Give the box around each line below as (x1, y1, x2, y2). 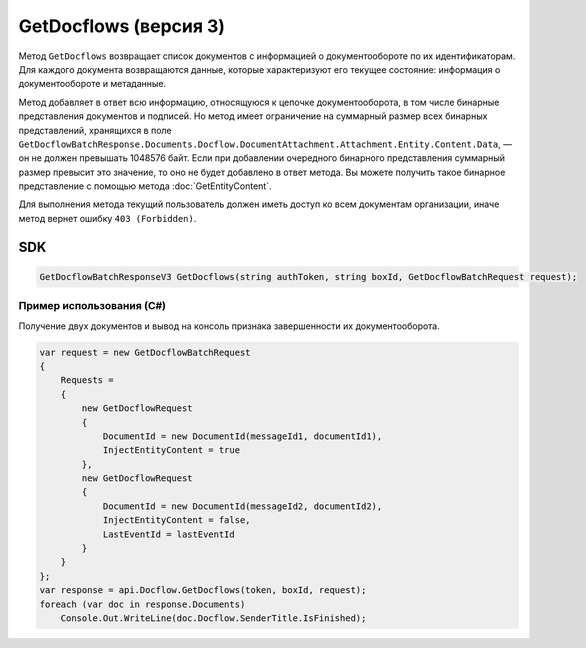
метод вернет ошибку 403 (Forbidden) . (18, 212, 197, 224)
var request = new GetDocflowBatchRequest (39, 346, 251, 358)
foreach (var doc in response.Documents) (39, 598, 246, 610)
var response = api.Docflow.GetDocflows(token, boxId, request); (39, 585, 367, 596)
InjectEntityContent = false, (102, 515, 251, 526)
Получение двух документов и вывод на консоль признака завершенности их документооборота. (18, 320, 440, 332)
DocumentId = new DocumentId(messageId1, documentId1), (102, 430, 383, 442)
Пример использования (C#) (18, 299, 167, 313)
